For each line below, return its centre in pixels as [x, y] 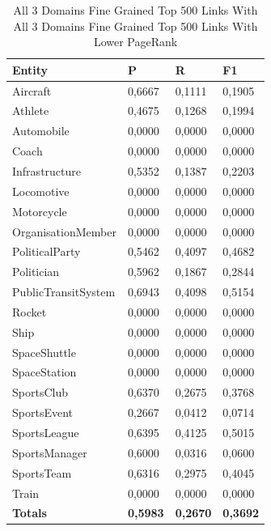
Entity [30, 69]
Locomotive [41, 191]
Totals [30, 513]
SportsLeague [46, 432]
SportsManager [50, 452]
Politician [36, 272]
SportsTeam [42, 472]
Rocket [30, 311]
